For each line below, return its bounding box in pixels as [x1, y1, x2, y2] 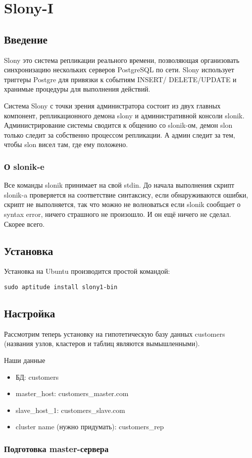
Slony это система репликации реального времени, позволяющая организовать [4, 54, 240, 65]
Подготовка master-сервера [4, 442, 109, 455]
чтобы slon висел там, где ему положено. [4, 139, 128, 150]
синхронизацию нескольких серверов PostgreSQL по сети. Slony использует [4, 64, 234, 75]
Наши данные [4, 355, 46, 365]
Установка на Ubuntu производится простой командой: [4, 266, 170, 276]
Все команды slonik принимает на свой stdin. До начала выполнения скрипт [4, 180, 235, 190]
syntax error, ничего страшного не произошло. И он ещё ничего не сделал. [4, 208, 231, 219]
